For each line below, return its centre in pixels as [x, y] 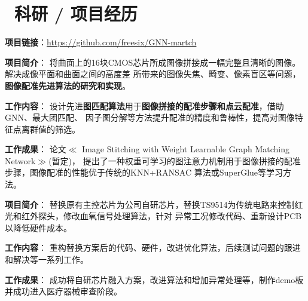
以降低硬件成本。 [38, 227]
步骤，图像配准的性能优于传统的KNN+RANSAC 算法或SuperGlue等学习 [144, 172]
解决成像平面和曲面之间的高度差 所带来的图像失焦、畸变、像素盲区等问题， [153, 74]
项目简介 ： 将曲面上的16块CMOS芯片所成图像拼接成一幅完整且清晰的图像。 [153, 62]
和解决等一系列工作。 [47, 259]
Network [20, 160]
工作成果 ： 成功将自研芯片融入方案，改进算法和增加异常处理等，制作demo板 [154, 279]
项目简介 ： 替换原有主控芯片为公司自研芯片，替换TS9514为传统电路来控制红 [154, 204]
